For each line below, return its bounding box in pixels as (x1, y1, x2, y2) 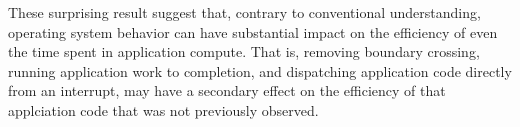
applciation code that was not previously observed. (8, 99, 319, 120)
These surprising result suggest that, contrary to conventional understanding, (8, 2, 481, 22)
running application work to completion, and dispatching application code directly (8, 60, 512, 81)
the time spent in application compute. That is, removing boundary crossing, (8, 41, 480, 62)
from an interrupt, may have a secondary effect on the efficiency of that (8, 80, 446, 101)
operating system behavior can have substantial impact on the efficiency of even (8, 21, 498, 42)
